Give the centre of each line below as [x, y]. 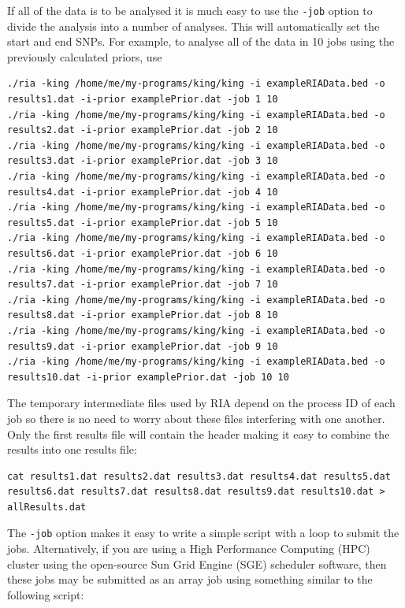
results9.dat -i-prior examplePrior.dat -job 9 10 [143, 346]
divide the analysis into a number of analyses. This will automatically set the [193, 26]
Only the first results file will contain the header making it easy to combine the [199, 434]
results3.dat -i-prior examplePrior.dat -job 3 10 [143, 161]
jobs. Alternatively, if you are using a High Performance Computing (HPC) [189, 549]
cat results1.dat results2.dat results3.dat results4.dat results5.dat [199, 476]
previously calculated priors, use [85, 56]
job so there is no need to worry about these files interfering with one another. [196, 418]
